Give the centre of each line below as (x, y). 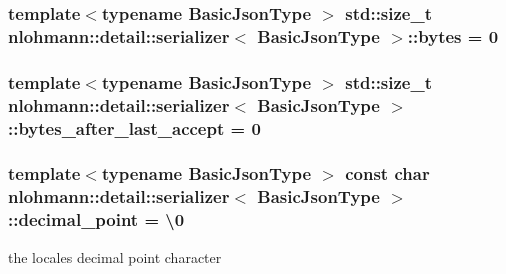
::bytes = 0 (453, 35)
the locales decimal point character (115, 256)
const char (387, 173)
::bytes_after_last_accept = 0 (134, 127)
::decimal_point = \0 (96, 219)
